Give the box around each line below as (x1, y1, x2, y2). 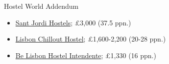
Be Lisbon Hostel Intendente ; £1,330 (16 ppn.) (15, 50, 156, 60)
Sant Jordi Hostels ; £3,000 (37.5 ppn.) (15, 17, 131, 27)
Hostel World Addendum (4, 1, 79, 11)
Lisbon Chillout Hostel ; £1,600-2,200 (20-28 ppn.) (15, 34, 166, 44)
